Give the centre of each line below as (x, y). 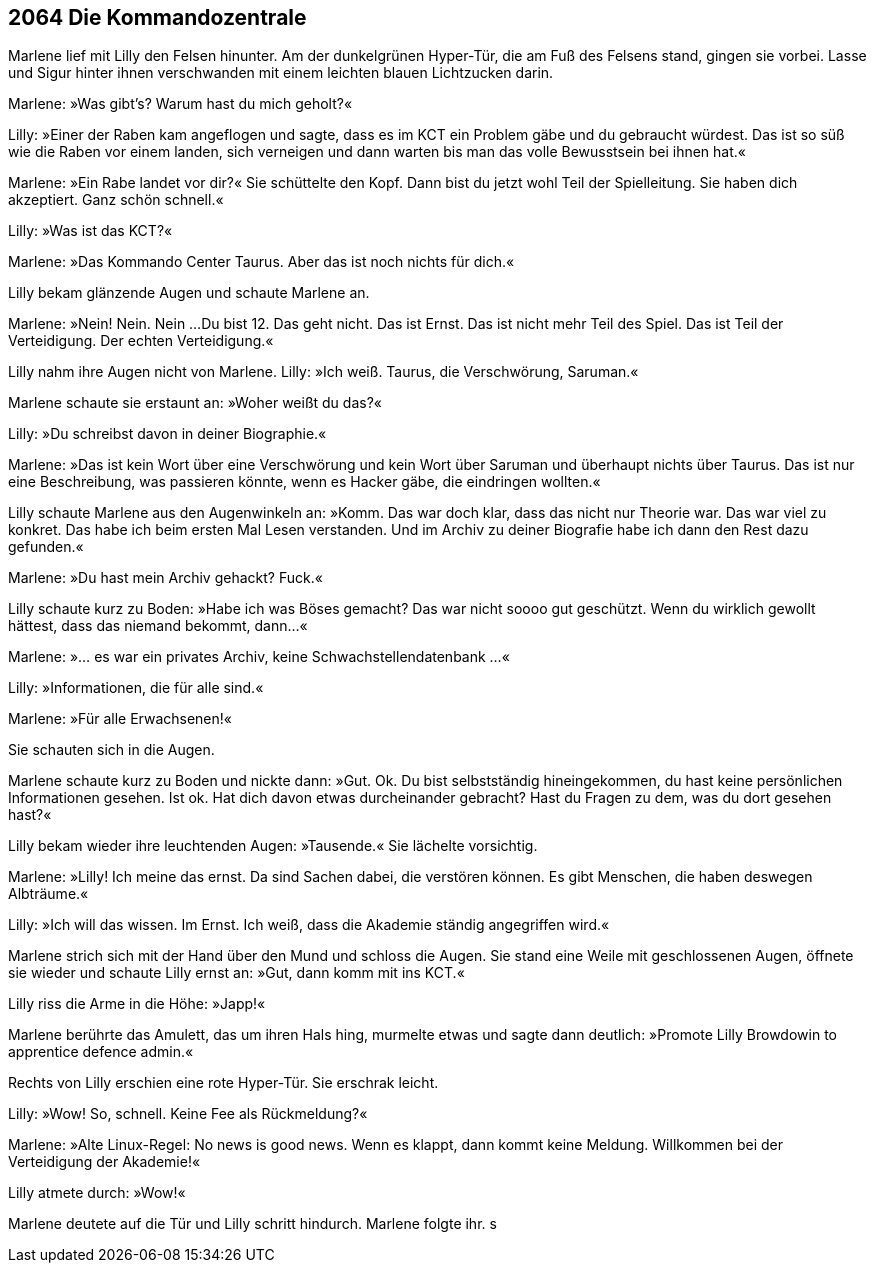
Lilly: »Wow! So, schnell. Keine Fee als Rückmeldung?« (188, 1114)
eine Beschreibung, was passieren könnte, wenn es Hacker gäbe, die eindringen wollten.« (304, 482)
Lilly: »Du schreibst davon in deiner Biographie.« (167, 434)
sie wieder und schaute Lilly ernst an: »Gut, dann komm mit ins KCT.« (236, 973)
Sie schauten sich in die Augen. (111, 750)
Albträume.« (48, 894)
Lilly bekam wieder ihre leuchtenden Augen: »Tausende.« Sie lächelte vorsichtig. (273, 846)
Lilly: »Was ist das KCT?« (90, 231)
